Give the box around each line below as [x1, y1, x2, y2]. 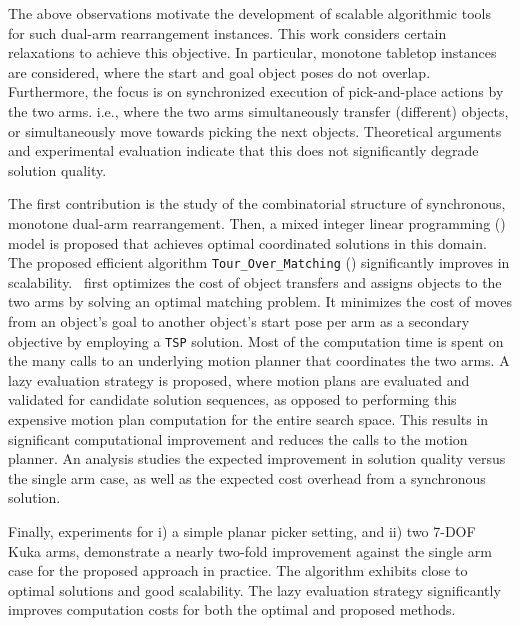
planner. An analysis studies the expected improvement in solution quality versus [8, 448, 506, 469]
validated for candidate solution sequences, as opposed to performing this [8, 389, 457, 410]
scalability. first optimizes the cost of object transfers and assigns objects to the [8, 271, 502, 292]
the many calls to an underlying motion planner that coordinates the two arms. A [8, 350, 510, 371]
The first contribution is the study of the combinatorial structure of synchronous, [8, 193, 506, 214]
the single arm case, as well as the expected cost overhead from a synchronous [8, 467, 486, 488]
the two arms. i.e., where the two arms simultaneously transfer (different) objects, [8, 100, 509, 121]
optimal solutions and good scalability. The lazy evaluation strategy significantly [8, 579, 501, 600]
